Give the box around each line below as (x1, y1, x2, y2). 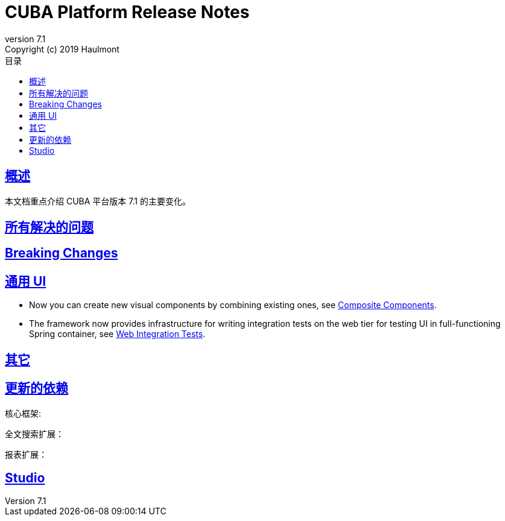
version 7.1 (5, 33, 46, 44)
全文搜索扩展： (5, 428, 64, 439)
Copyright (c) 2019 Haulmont (5, 43, 119, 54)
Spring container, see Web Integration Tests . (29, 329, 206, 339)
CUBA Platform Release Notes (5, 2, 250, 22)
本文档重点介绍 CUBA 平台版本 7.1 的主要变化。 (5, 195, 191, 206)
